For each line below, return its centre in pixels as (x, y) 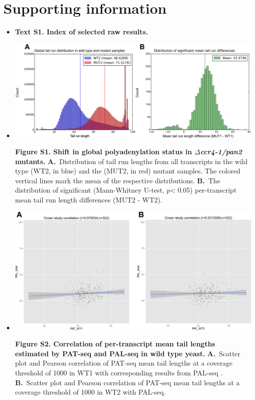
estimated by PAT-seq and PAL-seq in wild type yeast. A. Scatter (128, 353)
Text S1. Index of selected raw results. (82, 32)
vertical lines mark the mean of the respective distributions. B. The (118, 180)
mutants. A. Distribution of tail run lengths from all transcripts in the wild (131, 161)
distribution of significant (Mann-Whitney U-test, (90, 190)
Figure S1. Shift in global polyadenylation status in (103, 152)
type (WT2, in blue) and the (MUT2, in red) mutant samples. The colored (128, 171)
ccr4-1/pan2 (221, 152)
